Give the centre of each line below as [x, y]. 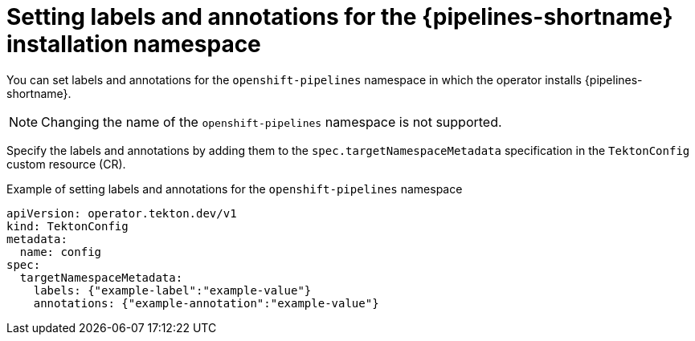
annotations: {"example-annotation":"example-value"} [206, 303]
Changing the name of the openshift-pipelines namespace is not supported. [272, 122]
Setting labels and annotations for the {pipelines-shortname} [340, 17]
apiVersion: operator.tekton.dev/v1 [122, 213]
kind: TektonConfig [67, 226]
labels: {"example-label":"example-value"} [172, 290]
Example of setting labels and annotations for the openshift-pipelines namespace [235, 189]
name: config [61, 252]
